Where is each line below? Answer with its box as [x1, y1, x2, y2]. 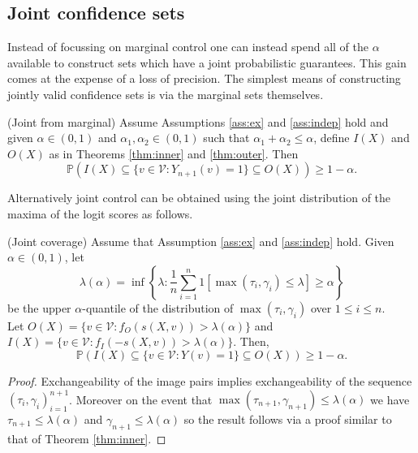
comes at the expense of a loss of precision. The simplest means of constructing [7, 70, 401, 87]
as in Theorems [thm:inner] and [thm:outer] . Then [49, 145, 299, 162]
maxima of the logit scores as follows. [7, 205, 193, 222]
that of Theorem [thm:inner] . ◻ [7, 429, 166, 447]
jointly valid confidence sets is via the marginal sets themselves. [7, 85, 324, 102]
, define [313, 129, 350, 146]
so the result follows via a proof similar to [183, 411, 392, 428]
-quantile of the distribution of [82, 299, 234, 316]
